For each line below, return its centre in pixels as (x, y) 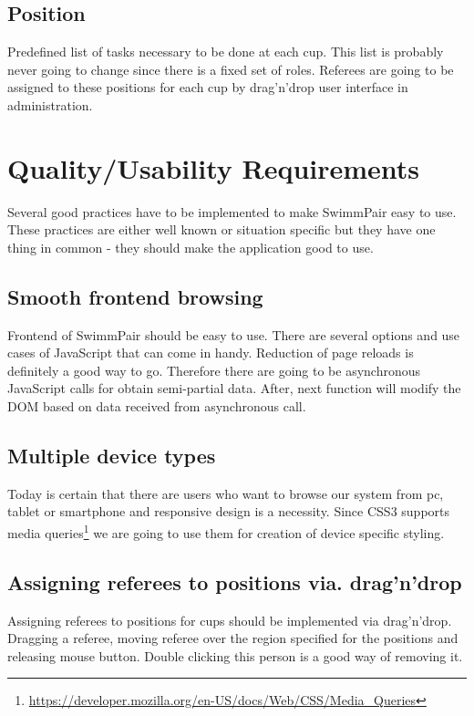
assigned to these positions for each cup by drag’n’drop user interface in (208, 87)
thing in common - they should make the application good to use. (191, 247)
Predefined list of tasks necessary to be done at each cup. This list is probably (226, 52)
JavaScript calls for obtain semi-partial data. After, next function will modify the (234, 388)
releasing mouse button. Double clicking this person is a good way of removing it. (235, 655)
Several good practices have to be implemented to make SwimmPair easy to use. (232, 211)
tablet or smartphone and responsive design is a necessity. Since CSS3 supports (229, 511)
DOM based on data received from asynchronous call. (157, 406)
